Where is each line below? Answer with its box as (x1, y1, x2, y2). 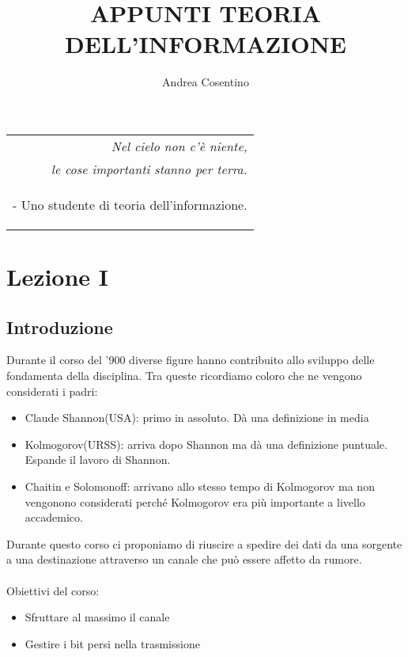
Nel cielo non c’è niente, (111, 136, 247, 155)
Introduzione (6, 314, 113, 339)
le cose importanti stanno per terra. (51, 159, 247, 178)
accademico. (25, 509, 83, 526)
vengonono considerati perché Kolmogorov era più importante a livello (25, 493, 365, 510)
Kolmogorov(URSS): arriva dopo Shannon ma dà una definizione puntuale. (25, 435, 387, 452)
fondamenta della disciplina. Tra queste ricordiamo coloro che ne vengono (6, 367, 362, 384)
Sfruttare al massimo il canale (25, 609, 170, 625)
